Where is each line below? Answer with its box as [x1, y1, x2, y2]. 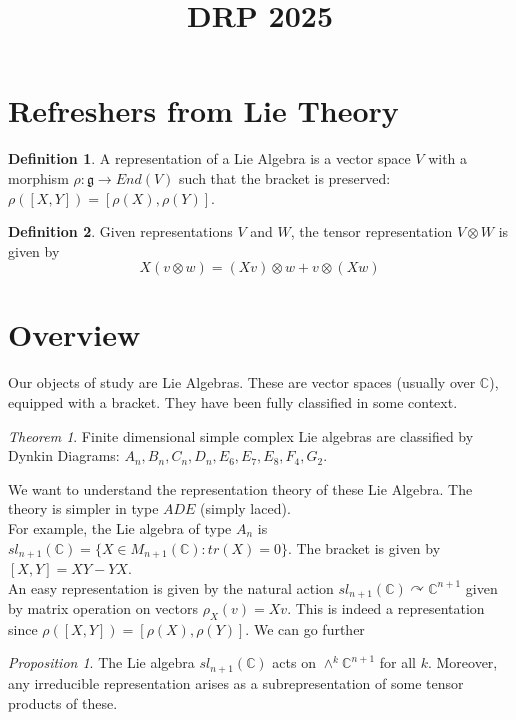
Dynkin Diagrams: [8, 445, 120, 466]
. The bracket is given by [287, 537, 441, 558]
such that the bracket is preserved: [179, 167, 391, 188]
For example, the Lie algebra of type [8, 517, 232, 538]
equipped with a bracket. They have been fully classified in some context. [8, 392, 458, 412]
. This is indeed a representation [287, 598, 485, 619]
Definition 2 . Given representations [8, 221, 233, 242]
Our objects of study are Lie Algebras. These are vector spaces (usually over [8, 372, 476, 393]
